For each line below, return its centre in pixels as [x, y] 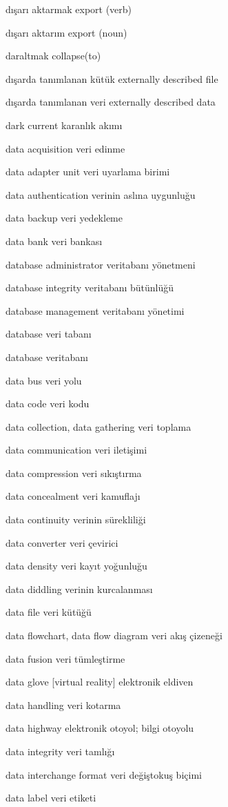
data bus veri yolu [44, 380]
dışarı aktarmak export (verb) [69, 9]
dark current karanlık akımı [64, 125]
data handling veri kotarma [63, 704]
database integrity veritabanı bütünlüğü [90, 288]
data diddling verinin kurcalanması [79, 589]
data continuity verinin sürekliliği [76, 519]
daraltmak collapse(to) [53, 56]
